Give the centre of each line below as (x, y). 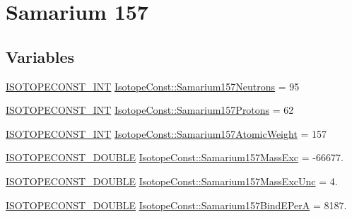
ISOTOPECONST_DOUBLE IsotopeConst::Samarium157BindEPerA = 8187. (176, 205)
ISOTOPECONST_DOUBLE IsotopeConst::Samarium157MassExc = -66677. (175, 157)
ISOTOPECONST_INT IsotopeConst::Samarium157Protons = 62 (150, 110)
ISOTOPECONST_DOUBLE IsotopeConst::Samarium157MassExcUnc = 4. (172, 181)
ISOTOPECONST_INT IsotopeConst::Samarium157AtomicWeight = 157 (166, 133)
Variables (40, 56)
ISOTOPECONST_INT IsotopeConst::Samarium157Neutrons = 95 (153, 86)
